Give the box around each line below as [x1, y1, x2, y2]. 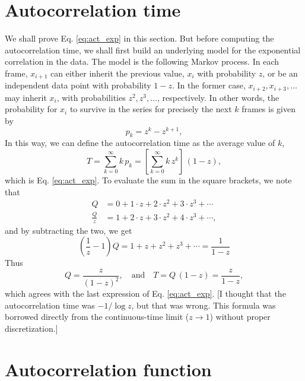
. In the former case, [171, 79, 246, 91]
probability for [5, 103, 58, 115]
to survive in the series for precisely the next [69, 103, 232, 115]
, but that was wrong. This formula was [131, 299, 276, 311]
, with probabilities [56, 91, 126, 103]
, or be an [262, 66, 298, 79]
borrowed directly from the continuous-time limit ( [5, 310, 189, 323]
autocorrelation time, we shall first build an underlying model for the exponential [5, 43, 301, 56]
